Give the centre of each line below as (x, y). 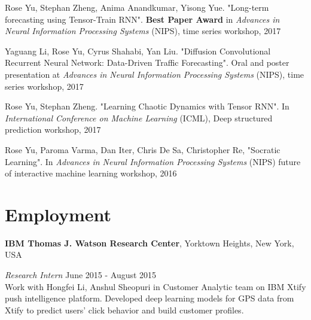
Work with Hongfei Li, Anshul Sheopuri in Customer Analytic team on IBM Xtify (155, 286)
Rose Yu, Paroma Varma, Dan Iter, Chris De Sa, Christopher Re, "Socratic (143, 149)
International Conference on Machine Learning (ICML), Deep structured (139, 118)
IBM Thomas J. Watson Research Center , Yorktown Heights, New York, (150, 243)
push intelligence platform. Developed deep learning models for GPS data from (150, 298)
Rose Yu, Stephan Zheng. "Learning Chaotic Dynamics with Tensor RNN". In (147, 106)
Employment (58, 214)
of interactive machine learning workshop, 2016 (91, 173)
